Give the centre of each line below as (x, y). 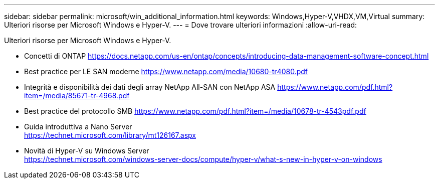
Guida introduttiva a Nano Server (78, 127)
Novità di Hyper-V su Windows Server (87, 151)
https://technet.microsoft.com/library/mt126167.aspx (110, 135)
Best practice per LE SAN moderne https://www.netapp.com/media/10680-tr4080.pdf (166, 71)
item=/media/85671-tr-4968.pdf (77, 96)
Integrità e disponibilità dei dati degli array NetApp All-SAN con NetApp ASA (150, 87)
